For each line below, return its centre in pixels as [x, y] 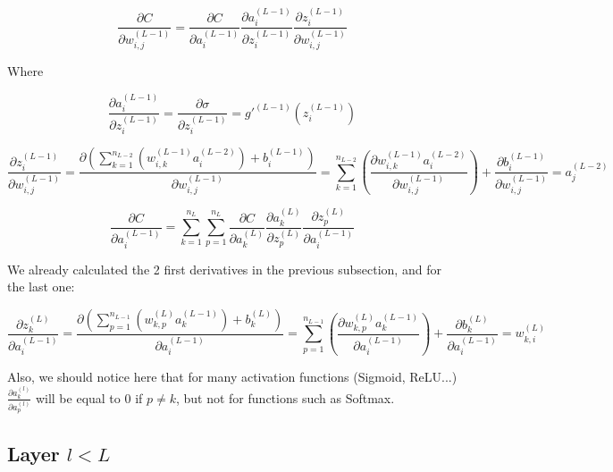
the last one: [41, 287]
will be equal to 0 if [89, 397]
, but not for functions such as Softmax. [285, 397]
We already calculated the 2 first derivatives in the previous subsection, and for [224, 269]
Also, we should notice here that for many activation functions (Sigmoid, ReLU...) [232, 377]
